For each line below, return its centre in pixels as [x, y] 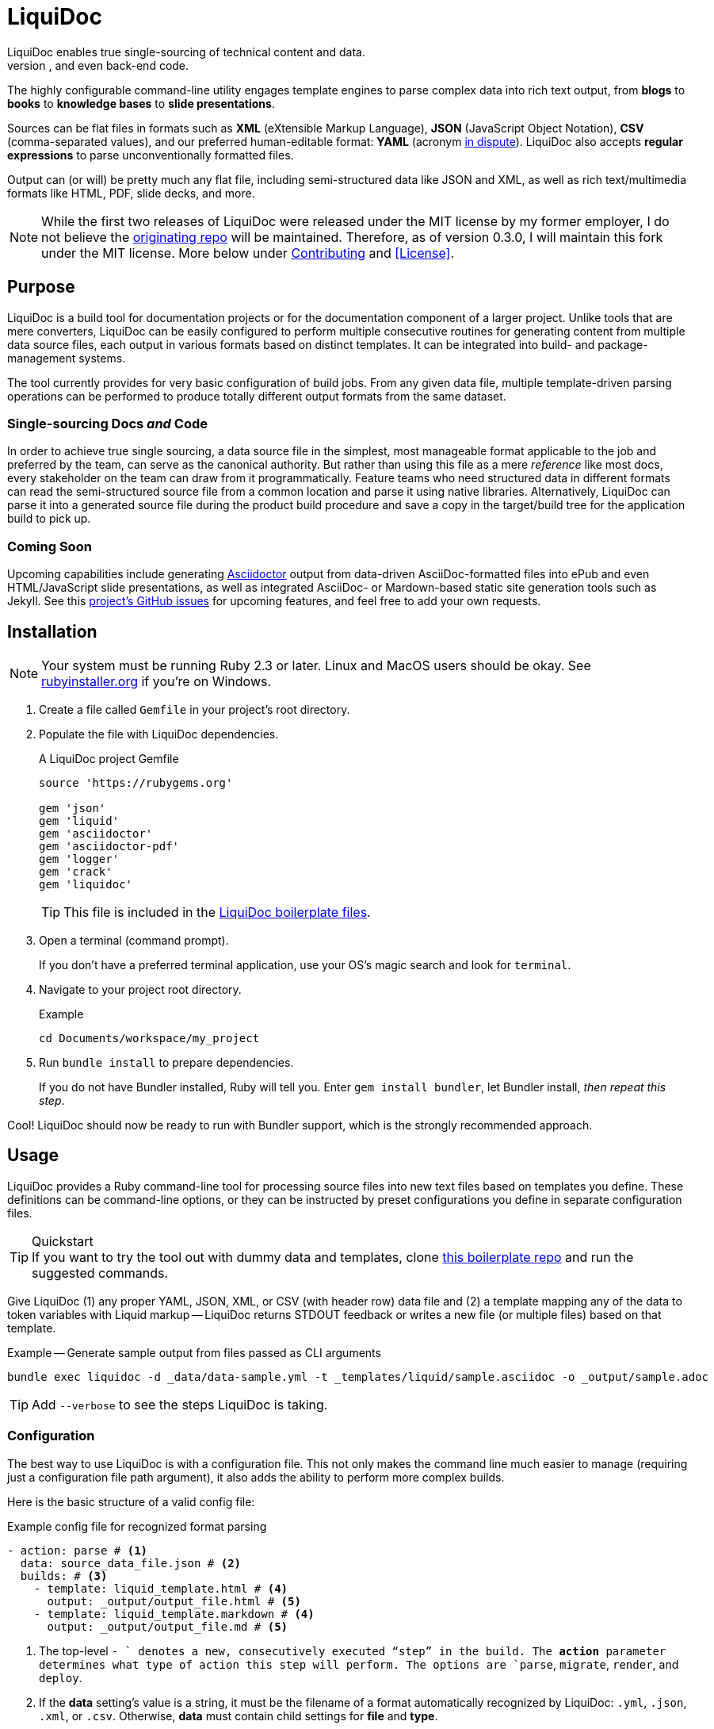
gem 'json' [73, 808]
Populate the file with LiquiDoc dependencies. [159, 734]
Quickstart [63, 1241]
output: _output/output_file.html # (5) [174, 1601]
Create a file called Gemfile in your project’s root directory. [195, 709]
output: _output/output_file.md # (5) [168, 1626]
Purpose [41, 287]
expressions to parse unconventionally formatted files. [151, 155]
